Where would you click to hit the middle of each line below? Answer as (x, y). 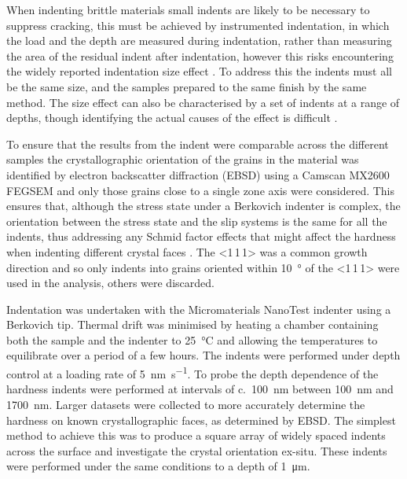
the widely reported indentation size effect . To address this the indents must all (199, 71)
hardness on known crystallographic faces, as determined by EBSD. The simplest (201, 420)
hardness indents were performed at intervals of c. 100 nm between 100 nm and (200, 389)
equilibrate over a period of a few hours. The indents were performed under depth (203, 355)
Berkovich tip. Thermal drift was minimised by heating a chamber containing (192, 324)
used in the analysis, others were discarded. (110, 283)
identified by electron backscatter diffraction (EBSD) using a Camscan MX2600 (198, 174)
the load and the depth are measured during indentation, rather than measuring (199, 41)
